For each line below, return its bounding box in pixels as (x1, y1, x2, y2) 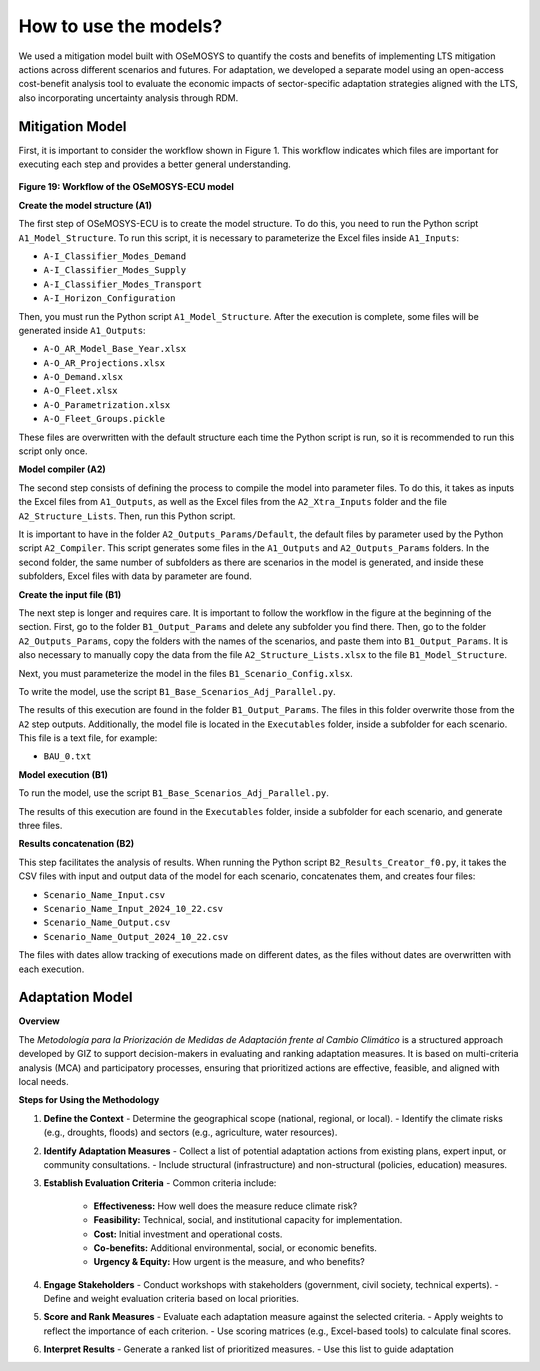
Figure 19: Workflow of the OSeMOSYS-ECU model (18, 181, 235, 193)
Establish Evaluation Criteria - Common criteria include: (43, 1177, 277, 1189)
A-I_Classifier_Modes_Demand (43, 250, 187, 262)
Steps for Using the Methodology (18, 1094, 160, 1106)
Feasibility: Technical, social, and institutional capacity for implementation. (93, 1214, 403, 1226)
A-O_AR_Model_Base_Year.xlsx (43, 343, 187, 355)
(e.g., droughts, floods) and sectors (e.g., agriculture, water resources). (43, 1126, 338, 1139)
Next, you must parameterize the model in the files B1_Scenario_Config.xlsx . (18, 667, 354, 679)
